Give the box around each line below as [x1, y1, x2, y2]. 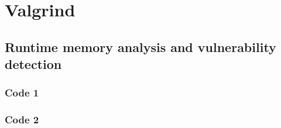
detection [5, 55, 62, 73]
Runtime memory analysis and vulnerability [5, 37, 276, 56]
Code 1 [5, 85, 39, 100]
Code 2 [5, 112, 39, 127]
